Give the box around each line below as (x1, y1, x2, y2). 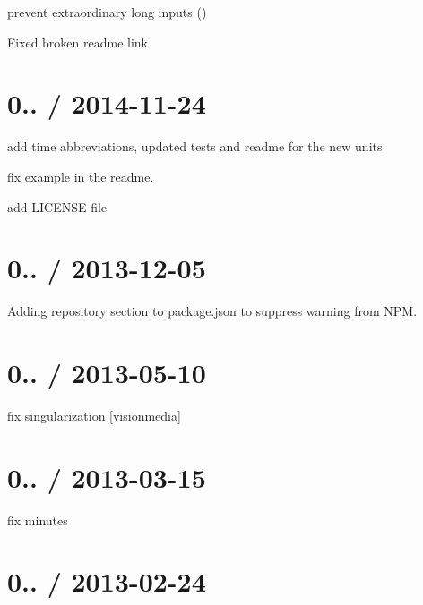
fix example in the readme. (7, 166, 154, 185)
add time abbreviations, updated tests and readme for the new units (7, 137, 383, 156)
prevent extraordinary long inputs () (7, 3, 207, 21)
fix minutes (7, 510, 68, 529)
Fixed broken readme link (7, 32, 149, 51)
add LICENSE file (7, 197, 108, 216)
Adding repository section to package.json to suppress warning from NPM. (7, 302, 418, 320)
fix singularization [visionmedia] (7, 405, 181, 424)
